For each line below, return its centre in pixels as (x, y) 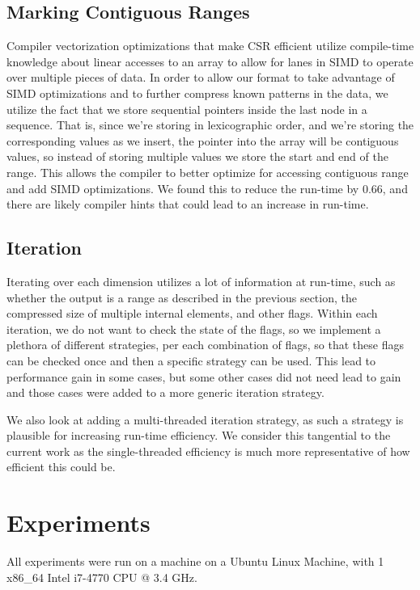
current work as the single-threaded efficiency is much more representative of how (208, 451)
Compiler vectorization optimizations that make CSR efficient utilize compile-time (210, 46)
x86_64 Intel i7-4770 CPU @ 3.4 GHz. (102, 577)
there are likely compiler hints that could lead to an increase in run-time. (188, 204)
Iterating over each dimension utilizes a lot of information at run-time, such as (201, 281)
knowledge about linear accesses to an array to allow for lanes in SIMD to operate (210, 61)
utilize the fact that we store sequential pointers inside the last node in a (187, 109)
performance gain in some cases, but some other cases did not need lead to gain (204, 376)
